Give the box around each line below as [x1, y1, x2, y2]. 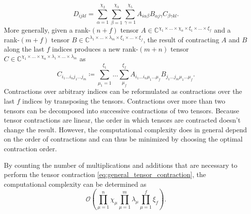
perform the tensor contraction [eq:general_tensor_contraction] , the [4, 169, 206, 179]
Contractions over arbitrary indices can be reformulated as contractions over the [4, 86, 242, 96]
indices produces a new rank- [52, 44, 139, 54]
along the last [4, 44, 45, 54]
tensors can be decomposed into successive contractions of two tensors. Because [4, 105, 239, 115]
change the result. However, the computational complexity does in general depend [4, 124, 247, 134]
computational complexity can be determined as [4, 178, 147, 189]
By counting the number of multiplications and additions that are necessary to [4, 160, 237, 170]
